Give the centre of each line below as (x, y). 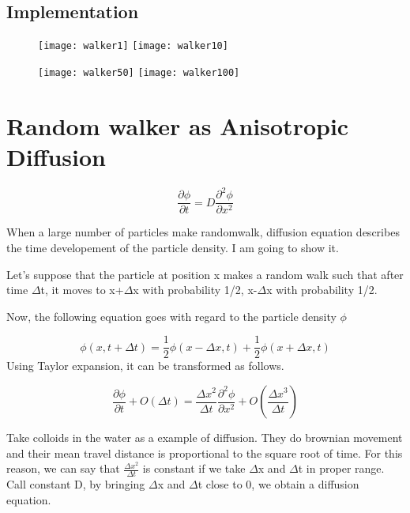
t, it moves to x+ (82, 290)
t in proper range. (341, 468)
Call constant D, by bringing (76, 484)
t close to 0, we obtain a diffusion (278, 484)
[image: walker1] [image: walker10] (133, 46)
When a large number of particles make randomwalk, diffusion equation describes (203, 232)
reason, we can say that (63, 468)
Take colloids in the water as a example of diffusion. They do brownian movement (205, 438)
